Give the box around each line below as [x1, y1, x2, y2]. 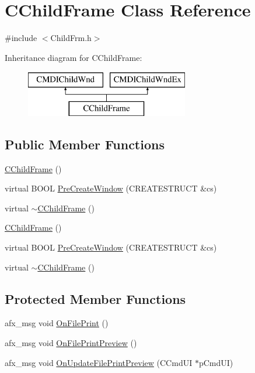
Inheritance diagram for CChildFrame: [5, 51, 142, 63]
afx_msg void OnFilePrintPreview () [5, 337, 137, 349]
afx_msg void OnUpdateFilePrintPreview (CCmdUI [5, 356, 193, 368]
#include [5, 32, 37, 44]
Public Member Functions [5, 135, 165, 153]
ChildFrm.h [50, 32, 92, 44]
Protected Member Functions [5, 289, 186, 307]
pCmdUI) [198, 356, 233, 368]
